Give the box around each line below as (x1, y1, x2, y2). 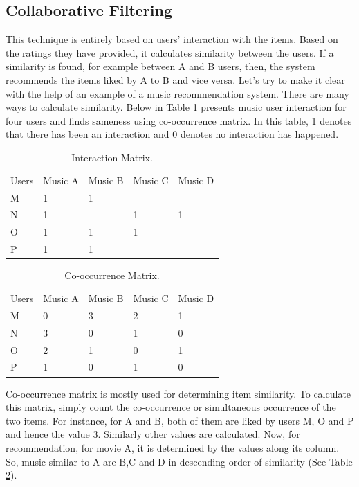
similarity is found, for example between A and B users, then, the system (6, 59, 315, 73)
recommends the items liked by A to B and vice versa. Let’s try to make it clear (6, 72, 345, 87)
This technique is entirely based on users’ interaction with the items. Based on (6, 32, 338, 46)
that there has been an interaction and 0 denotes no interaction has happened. (6, 127, 339, 141)
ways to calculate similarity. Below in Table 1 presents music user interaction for (6, 100, 347, 114)
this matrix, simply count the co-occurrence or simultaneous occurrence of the (6, 400, 336, 414)
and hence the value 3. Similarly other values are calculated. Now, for (6, 427, 300, 441)
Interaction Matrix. (71, 150, 153, 164)
